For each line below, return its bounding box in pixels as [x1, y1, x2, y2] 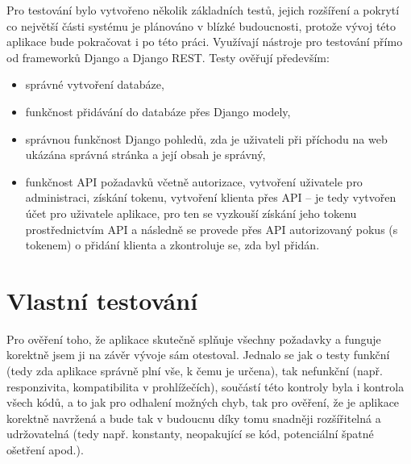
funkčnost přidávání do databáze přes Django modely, [25, 102, 291, 119]
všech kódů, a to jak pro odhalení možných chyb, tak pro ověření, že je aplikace [6, 394, 400, 411]
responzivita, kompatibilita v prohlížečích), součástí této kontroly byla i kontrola [6, 378, 405, 395]
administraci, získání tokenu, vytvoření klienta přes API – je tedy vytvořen [25, 189, 396, 206]
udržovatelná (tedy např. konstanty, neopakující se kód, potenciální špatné [6, 425, 374, 442]
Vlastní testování [6, 283, 198, 316]
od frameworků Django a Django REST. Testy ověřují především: [6, 48, 330, 65]
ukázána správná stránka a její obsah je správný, [25, 146, 266, 163]
